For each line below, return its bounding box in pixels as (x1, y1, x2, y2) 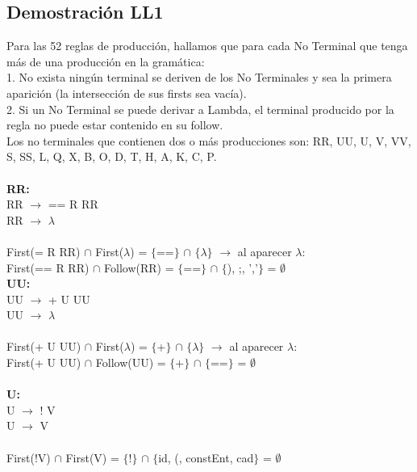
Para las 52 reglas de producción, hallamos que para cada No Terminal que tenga (6, 37, 408, 54)
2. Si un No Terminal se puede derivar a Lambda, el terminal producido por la (6, 100, 394, 117)
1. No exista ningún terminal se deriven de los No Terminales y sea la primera (6, 69, 392, 86)
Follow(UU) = (95, 354, 166, 371)
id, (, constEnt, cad (158, 449, 254, 466)
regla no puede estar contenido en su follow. (6, 116, 223, 133)
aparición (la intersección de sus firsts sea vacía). (6, 84, 247, 101)
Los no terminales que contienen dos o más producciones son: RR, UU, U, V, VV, (6, 132, 411, 149)
